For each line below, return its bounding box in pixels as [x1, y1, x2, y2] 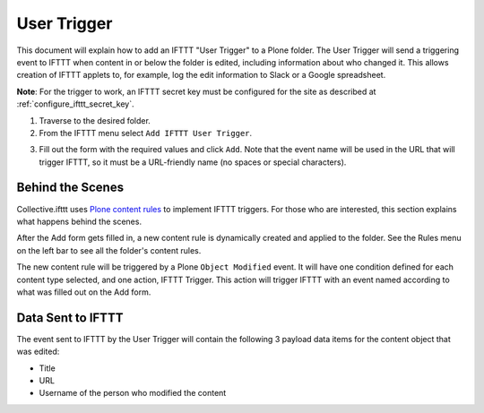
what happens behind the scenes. [16, 216, 143, 227]
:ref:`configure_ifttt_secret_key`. [16, 99, 134, 109]
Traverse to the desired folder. [39, 115, 151, 125]
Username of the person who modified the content [39, 388, 227, 399]
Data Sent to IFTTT [16, 310, 124, 325]
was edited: [16, 346, 60, 357]
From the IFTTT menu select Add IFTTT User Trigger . [39, 127, 253, 138]
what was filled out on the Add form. [16, 287, 151, 297]
